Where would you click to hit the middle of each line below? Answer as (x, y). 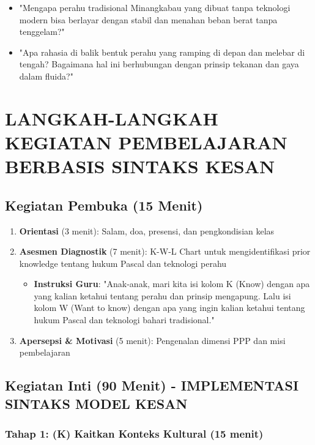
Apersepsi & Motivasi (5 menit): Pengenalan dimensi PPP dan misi (152, 340)
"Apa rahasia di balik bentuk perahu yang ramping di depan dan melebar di (162, 52)
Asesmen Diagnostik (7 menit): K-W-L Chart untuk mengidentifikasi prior (165, 251)
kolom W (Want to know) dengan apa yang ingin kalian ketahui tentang (169, 308)
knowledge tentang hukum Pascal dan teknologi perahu (123, 263)
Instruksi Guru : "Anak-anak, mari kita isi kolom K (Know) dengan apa (172, 284)
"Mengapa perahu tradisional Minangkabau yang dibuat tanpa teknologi (155, 7)
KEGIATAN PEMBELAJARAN (146, 142)
